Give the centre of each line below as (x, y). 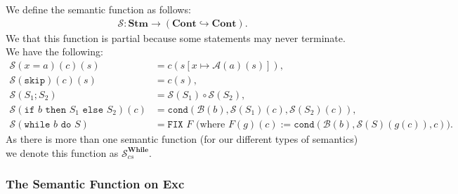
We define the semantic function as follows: (98, 9)
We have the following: (54, 51)
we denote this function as (62, 152)
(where (210, 124)
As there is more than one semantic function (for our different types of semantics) (182, 138)
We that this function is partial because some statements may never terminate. (176, 37)
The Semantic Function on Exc (95, 184)
